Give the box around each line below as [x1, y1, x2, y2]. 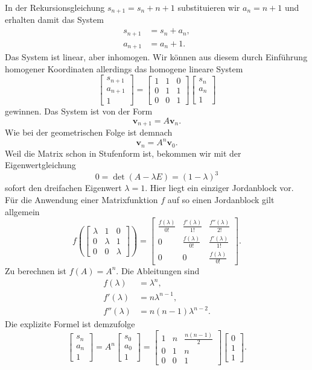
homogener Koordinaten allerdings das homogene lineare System [5, 62, 243, 75]
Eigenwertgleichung [5, 158, 76, 171]
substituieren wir [177, 1, 240, 13]
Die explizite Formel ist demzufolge [5, 318, 135, 330]
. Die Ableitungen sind [116, 264, 200, 277]
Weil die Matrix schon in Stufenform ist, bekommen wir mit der [5, 146, 241, 159]
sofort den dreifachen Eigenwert [5, 181, 122, 194]
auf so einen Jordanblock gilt [167, 193, 275, 206]
